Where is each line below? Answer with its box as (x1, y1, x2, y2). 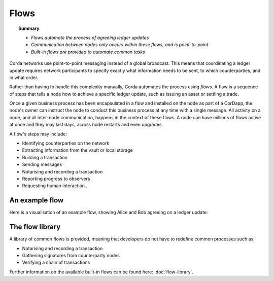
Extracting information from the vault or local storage (22, 147, 133, 153)
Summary (18, 25, 40, 31)
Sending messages (22, 161, 62, 167)
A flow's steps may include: (9, 131, 67, 137)
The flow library (9, 223, 61, 231)
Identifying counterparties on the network (22, 140, 110, 147)
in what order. (9, 74, 39, 81)
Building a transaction (22, 154, 68, 160)
